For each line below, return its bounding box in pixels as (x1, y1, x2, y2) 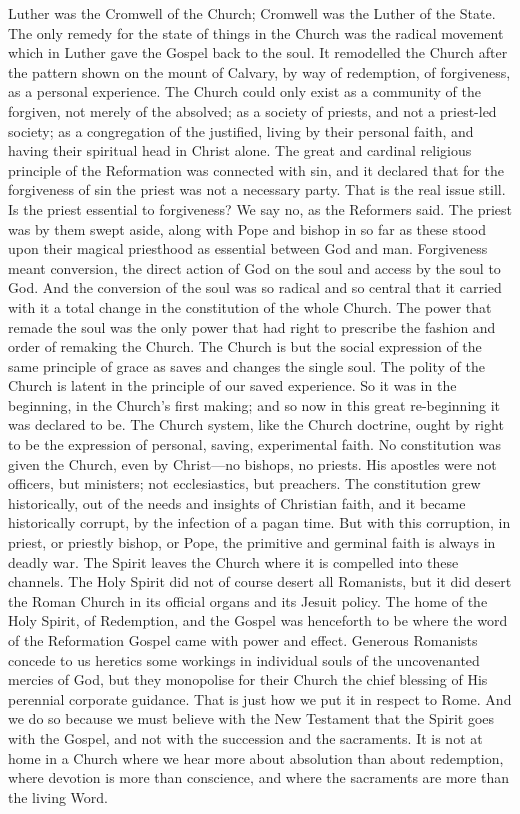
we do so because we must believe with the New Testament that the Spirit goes (8, 708, 495, 729)
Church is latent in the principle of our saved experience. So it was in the (8, 375, 457, 396)
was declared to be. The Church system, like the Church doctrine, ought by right (8, 414, 504, 435)
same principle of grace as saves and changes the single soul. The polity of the (8, 355, 485, 376)
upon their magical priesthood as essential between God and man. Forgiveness (8, 238, 488, 259)
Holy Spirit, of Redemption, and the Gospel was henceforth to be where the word (8, 610, 508, 631)
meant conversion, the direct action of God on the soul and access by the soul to (8, 257, 501, 278)
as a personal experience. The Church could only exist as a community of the (8, 81, 481, 102)
